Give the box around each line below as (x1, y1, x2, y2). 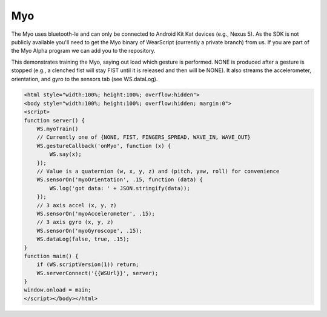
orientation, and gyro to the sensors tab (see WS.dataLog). (11, 75, 158, 82)
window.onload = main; (24, 287, 91, 293)
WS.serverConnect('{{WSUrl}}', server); (36, 270, 159, 276)
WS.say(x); (49, 151, 82, 158)
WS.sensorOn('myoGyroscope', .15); (36, 227, 142, 234)
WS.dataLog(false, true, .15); (36, 236, 130, 242)
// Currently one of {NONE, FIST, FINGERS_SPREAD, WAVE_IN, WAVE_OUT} (36, 134, 251, 141)
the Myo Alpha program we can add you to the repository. (11, 47, 156, 55)
